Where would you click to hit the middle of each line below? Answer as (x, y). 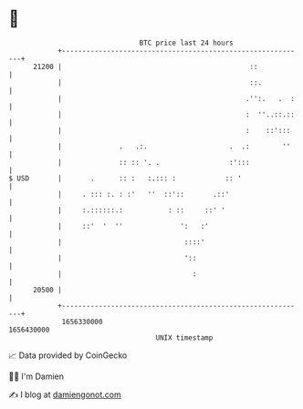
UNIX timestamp (184, 337)
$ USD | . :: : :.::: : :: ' (125, 178)
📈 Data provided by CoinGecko (68, 355)
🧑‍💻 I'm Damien (37, 376)
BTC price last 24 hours (186, 43)
